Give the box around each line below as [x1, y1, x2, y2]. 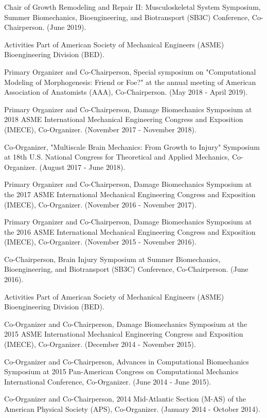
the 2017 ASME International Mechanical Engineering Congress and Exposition [4, 188, 256, 199]
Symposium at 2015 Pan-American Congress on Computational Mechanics [4, 366, 239, 377]
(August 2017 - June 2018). [39, 161, 126, 172]
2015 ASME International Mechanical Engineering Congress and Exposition [4, 328, 243, 339]
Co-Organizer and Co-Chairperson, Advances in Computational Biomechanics [4, 356, 249, 367]
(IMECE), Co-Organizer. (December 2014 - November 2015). [4, 339, 196, 350]
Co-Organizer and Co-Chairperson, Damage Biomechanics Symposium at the [4, 318, 247, 329]
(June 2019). [47, 22, 86, 32]
